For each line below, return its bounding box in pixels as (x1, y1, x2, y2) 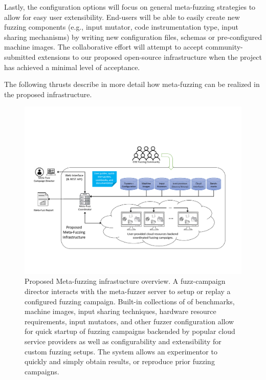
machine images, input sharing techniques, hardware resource (25, 306, 216, 317)
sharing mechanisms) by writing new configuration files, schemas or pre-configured (4, 31, 262, 42)
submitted (4, 51, 36, 62)
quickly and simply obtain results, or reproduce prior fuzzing (25, 356, 215, 367)
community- (206, 41, 243, 52)
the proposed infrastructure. (4, 88, 92, 99)
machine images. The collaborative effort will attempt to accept (4, 41, 204, 52)
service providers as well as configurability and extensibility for (25, 336, 221, 347)
